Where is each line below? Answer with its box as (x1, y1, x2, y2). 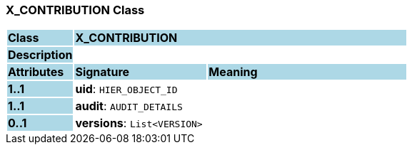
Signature (75, 65, 130, 80)
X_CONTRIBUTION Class (6, 3, 145, 17)
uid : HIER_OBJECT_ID (75, 82, 178, 97)
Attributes (8, 65, 64, 80)
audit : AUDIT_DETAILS (75, 99, 183, 114)
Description (8, 48, 73, 63)
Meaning (208, 65, 258, 80)
